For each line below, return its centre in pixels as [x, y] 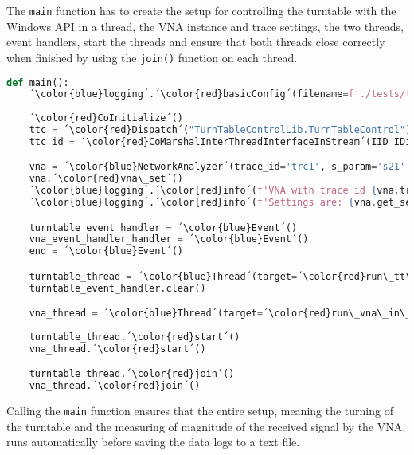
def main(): [38, 82]
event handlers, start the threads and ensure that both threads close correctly [196, 42]
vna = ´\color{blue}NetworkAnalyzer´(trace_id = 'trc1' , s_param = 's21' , [220, 167]
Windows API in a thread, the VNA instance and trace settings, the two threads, [205, 26]
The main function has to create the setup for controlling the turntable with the [201, 10]
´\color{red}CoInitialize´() [106, 118]
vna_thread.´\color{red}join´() [115, 386]
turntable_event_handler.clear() [117, 288]
